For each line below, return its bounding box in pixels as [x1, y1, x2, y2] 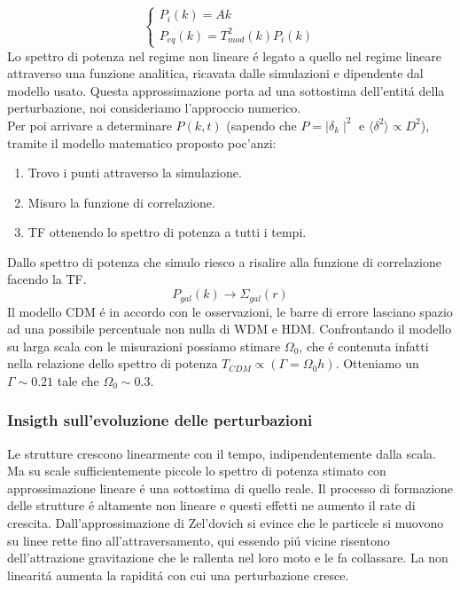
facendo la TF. [7, 270, 87, 288]
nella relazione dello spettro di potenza [7, 354, 218, 373]
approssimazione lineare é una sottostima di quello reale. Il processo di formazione [7, 478, 454, 497]
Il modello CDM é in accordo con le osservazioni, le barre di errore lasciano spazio [7, 302, 453, 320]
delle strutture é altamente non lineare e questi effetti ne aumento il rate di [7, 496, 416, 515]
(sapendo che [226, 115, 297, 134]
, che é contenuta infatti [299, 336, 429, 355]
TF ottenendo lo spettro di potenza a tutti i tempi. [27, 223, 307, 241]
